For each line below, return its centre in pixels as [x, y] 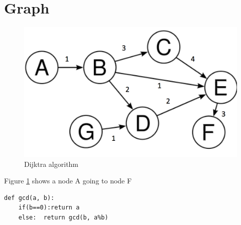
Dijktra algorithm [51, 164]
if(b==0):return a [49, 208]
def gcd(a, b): [29, 198]
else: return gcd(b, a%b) [63, 217]
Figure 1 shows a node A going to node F [68, 181]
